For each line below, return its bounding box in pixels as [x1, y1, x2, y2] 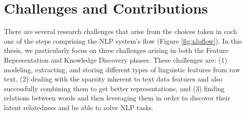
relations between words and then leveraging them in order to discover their [4, 93, 230, 103]
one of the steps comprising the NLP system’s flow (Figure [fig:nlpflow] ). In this [4, 35, 242, 46]
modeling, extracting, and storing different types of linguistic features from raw [4, 64, 240, 74]
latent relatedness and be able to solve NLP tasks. [4, 102, 154, 112]
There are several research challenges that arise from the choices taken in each [4, 26, 237, 36]
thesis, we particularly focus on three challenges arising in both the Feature [4, 45, 229, 55]
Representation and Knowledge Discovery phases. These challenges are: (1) [4, 54, 227, 65]
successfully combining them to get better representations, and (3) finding [4, 83, 225, 93]
